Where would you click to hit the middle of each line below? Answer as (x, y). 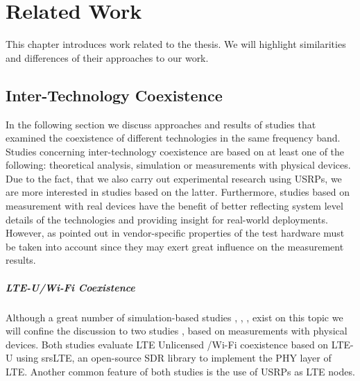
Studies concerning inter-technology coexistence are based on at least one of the (175, 151)
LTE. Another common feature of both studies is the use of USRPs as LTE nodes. (180, 371)
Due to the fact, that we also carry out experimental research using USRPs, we (174, 178)
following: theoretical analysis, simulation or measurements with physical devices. (178, 165)
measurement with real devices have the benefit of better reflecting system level (174, 206)
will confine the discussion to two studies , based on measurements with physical (177, 331)
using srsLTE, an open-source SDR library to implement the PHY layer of (174, 358)
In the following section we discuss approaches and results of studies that (161, 124)
